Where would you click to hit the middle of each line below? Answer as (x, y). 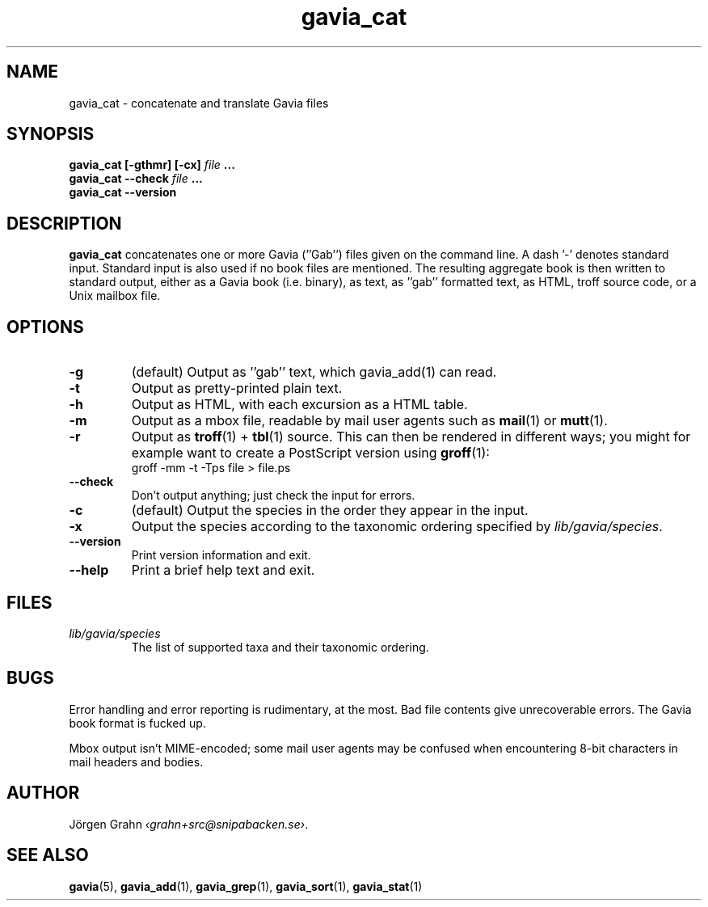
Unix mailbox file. (115, 296)
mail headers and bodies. (136, 761)
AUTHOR (43, 793)
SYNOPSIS (51, 134)
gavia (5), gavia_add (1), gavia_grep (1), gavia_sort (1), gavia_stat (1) (246, 886)
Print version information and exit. (221, 555)
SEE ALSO (48, 855)
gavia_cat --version (123, 192)
